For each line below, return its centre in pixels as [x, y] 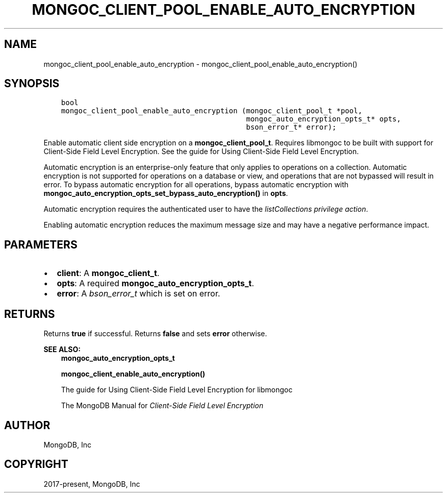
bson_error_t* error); [291, 127]
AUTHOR [27, 425]
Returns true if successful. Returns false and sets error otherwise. [155, 334]
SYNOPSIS [32, 84]
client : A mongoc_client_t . [108, 273]
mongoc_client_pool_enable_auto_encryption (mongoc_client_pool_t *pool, [212, 111]
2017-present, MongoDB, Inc [92, 484]
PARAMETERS [41, 244]
